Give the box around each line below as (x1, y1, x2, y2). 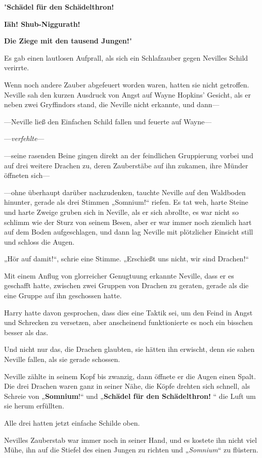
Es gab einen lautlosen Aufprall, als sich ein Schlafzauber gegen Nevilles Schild (4, 52, 248, 63)
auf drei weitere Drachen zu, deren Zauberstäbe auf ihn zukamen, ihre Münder (4, 160, 248, 170)
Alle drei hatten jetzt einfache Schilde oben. (4, 418, 140, 428)
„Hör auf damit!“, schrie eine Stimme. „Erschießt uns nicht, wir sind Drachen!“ (4, 253, 249, 264)
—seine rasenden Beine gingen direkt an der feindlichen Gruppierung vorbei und (4, 150, 253, 160)
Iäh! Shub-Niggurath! (4, 18, 80, 29)
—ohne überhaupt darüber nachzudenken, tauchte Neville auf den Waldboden (4, 187, 246, 197)
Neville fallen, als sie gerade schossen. (4, 354, 120, 364)
